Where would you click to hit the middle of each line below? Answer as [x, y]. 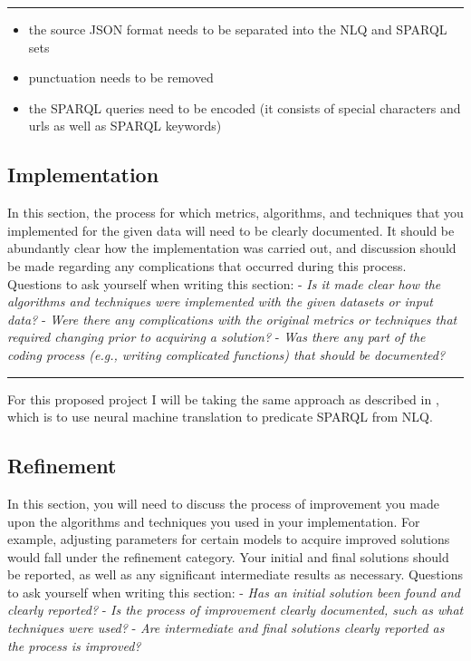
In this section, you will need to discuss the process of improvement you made [223, 503]
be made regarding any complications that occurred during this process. [207, 265]
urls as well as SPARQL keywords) [125, 126]
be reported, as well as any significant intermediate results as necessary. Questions [235, 574]
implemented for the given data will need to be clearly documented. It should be [231, 230]
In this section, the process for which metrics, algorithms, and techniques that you [235, 213]
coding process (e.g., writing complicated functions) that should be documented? [226, 354]
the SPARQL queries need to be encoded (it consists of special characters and [245, 107]
